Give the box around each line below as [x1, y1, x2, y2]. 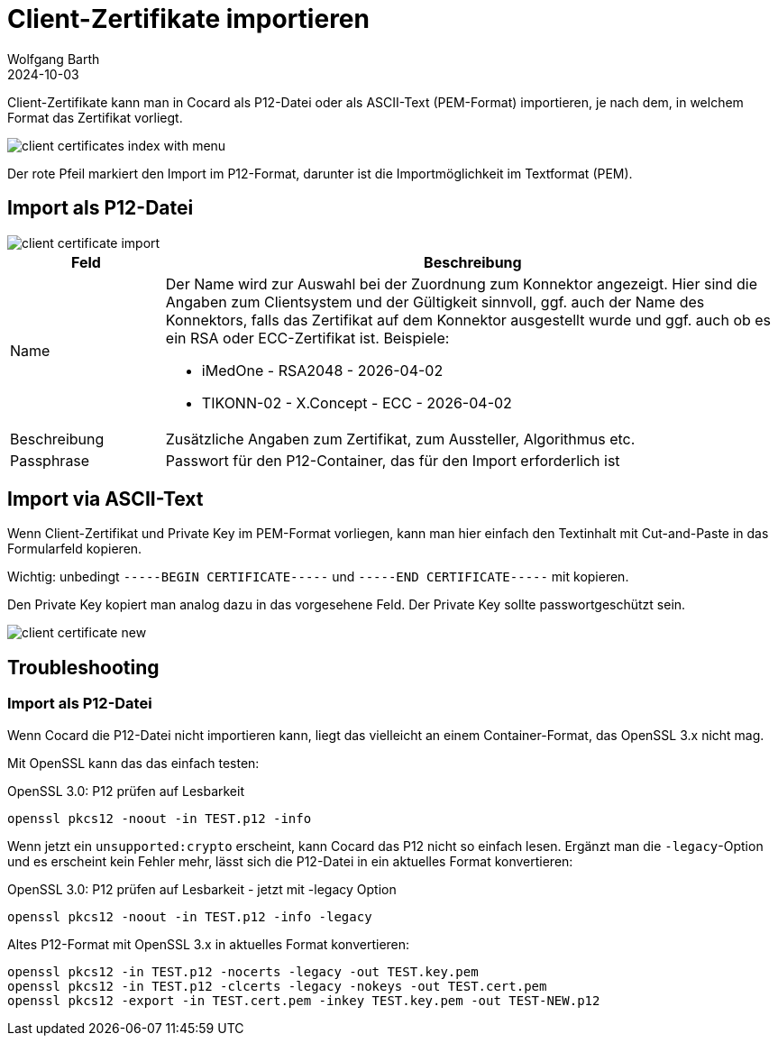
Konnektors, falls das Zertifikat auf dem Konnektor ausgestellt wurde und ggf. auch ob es [165, 310, 772, 329]
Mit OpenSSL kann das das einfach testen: [7, 755, 260, 771]
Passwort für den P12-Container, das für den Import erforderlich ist [165, 451, 620, 470]
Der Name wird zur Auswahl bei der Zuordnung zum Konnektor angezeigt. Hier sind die [165, 274, 758, 293]
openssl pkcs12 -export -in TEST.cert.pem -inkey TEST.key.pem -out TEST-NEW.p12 [7, 993, 600, 1008]
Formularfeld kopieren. [7, 541, 142, 557]
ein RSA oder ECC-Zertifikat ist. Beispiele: [165, 328, 450, 347]
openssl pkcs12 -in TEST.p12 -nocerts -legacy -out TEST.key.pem [7, 964, 479, 979]
